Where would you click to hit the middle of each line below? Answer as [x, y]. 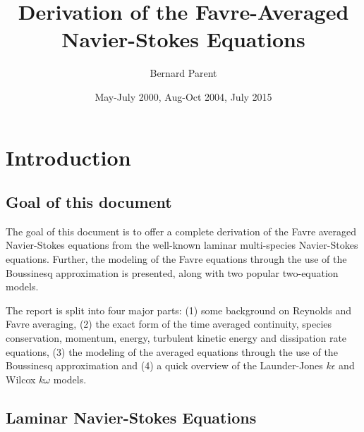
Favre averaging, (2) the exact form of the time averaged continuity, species [169, 324]
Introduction [68, 157]
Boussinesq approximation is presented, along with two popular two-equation [172, 272]
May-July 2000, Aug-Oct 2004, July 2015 [183, 96]
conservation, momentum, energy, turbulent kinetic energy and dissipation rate [176, 338]
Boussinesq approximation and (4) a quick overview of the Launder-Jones [164, 365]
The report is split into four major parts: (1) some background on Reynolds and [179, 310]
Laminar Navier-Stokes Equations [131, 417]
